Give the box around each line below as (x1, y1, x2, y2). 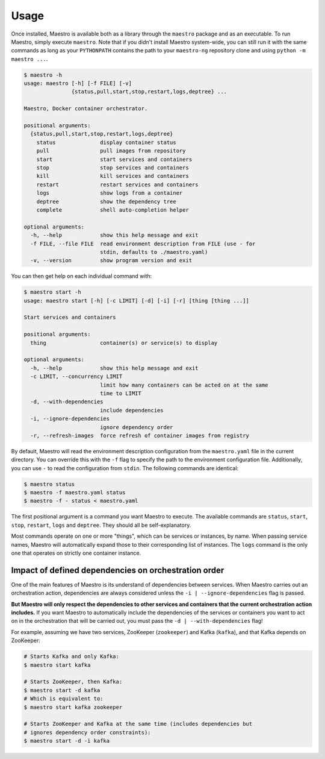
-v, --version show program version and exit (30, 257, 193, 264)
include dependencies (99, 407, 164, 414)
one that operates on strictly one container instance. (11, 549, 141, 556)
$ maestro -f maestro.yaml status (23, 489, 126, 496)
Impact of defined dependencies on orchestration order (11, 565, 224, 575)
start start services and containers (36, 156, 193, 163)
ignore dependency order (99, 424, 173, 430)
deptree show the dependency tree (36, 198, 177, 205)
